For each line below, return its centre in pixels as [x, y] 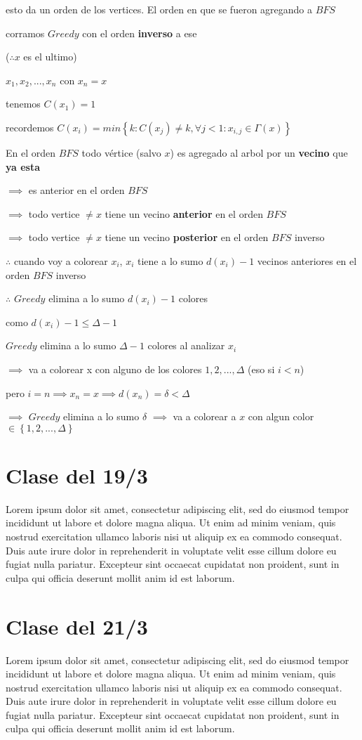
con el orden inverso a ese [140, 33]
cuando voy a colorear [61, 260]
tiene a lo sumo [170, 260]
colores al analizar [186, 345]
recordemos [30, 127]
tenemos [23, 104]
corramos [25, 33]
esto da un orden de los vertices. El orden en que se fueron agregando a [159, 9]
